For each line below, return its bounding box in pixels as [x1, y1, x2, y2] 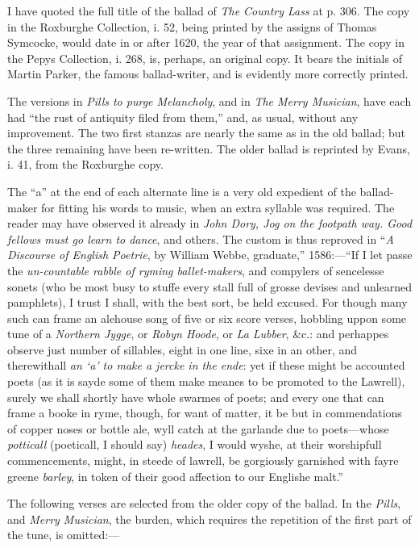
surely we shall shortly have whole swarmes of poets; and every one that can [7, 388, 384, 405]
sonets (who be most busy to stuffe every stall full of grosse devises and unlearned [7, 278, 413, 295]
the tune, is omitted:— [7, 526, 120, 543]
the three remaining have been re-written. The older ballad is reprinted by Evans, [7, 140, 410, 157]
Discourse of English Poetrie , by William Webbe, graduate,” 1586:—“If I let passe [7, 246, 413, 263]
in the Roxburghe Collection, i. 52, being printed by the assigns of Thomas [7, 18, 377, 35]
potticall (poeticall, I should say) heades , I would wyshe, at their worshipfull [7, 436, 382, 453]
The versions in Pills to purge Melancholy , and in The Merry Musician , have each [7, 92, 412, 109]
